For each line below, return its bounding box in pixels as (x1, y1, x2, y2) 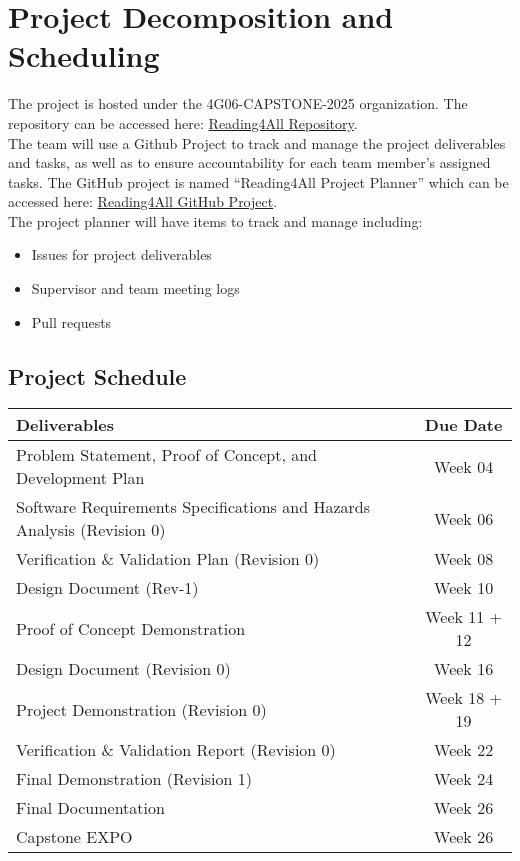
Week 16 (434, 657, 494, 681)
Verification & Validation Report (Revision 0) (16, 738, 336, 762)
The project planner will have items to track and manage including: (8, 210, 423, 231)
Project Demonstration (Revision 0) (16, 697, 267, 721)
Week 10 (434, 576, 494, 600)
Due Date (424, 413, 503, 437)
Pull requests (31, 311, 112, 332)
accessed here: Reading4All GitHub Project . (8, 191, 278, 212)
